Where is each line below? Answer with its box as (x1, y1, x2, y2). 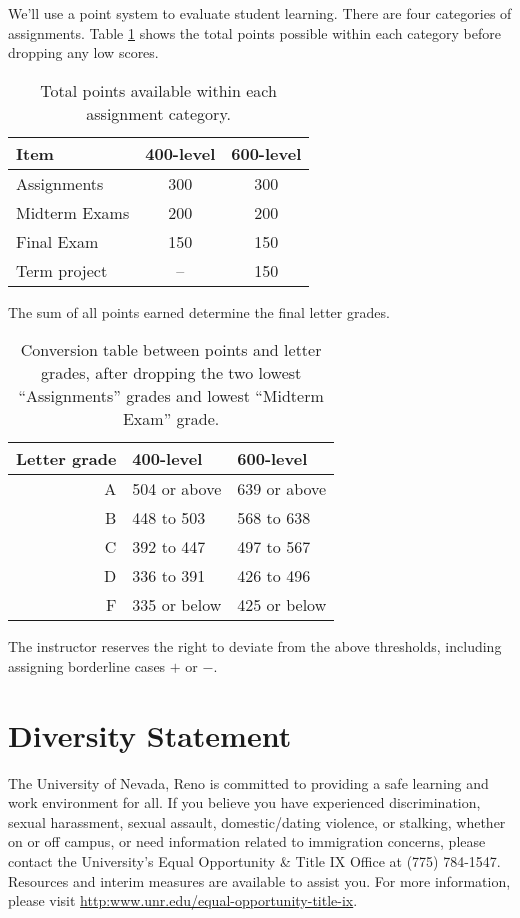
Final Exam (16, 229, 99, 253)
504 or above (132, 477, 222, 501)
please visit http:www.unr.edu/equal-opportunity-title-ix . (8, 890, 358, 911)
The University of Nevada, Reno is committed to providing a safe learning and (8, 772, 489, 793)
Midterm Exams (16, 200, 130, 224)
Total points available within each (40, 78, 277, 102)
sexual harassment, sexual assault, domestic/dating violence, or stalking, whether (8, 811, 506, 832)
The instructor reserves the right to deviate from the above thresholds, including (8, 636, 502, 657)
